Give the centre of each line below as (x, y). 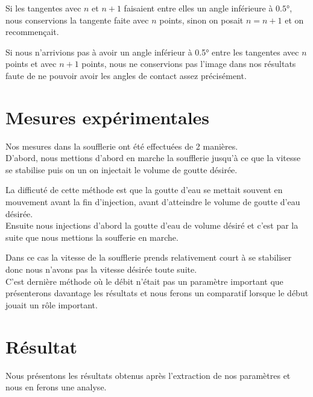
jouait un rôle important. (52, 304)
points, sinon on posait (201, 20)
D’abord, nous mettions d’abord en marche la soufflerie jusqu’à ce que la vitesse (153, 158)
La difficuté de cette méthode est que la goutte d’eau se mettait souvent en (144, 190)
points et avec (31, 64)
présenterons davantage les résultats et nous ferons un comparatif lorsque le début (157, 293)
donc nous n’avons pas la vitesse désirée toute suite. (101, 269)
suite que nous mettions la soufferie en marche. (92, 237)
